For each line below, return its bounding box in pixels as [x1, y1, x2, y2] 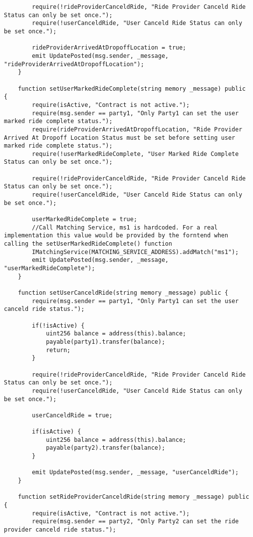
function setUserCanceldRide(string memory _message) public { [18, 289, 229, 296]
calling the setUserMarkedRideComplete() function [4, 240, 172, 248]
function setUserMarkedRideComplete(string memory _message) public [18, 85, 246, 92]
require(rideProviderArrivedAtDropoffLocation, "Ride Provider [32, 126, 242, 133]
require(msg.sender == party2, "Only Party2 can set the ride [32, 518, 239, 525]
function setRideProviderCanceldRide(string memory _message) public [18, 493, 250, 501]
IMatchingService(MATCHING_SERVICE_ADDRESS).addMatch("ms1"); [32, 248, 239, 256]
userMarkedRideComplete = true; [32, 216, 138, 223]
